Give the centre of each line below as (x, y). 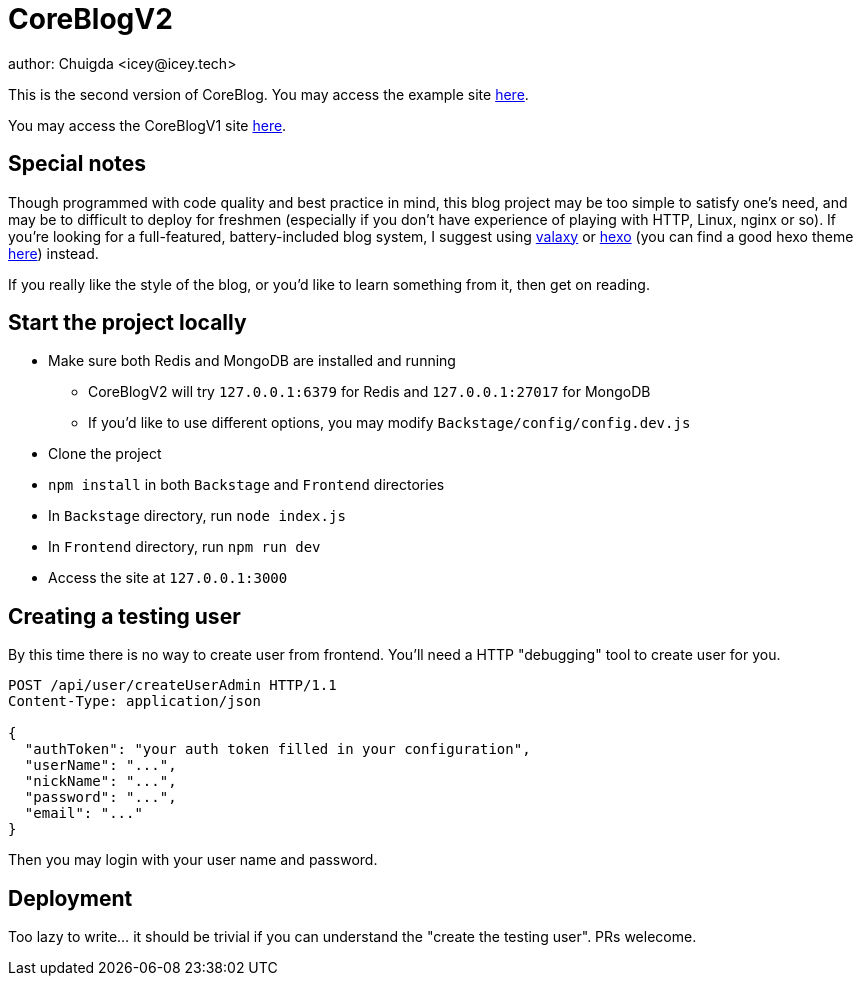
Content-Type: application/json (134, 701)
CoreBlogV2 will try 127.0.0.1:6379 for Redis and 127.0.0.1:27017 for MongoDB (369, 392)
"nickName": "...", (100, 781)
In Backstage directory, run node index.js (197, 516)
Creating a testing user (124, 616)
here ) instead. (53, 253)
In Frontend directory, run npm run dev (184, 547)
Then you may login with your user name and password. (193, 860)
